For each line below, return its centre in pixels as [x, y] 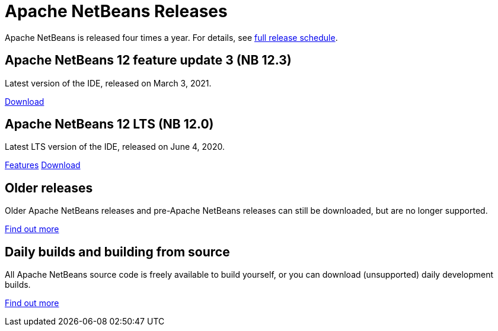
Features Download [43, 165]
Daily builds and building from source [117, 252]
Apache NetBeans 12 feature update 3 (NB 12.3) [148, 60]
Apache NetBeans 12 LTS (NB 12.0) [109, 124]
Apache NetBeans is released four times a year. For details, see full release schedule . [171, 37]
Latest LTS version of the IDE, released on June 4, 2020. [115, 147]
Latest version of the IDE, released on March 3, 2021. [108, 83]
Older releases [49, 188]
